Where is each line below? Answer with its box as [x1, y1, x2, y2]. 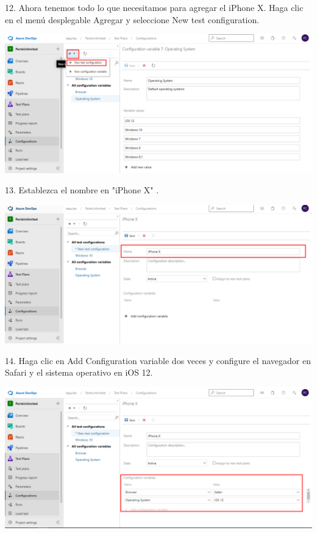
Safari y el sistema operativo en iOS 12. [5, 366, 153, 379]
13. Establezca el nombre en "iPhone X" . [5, 184, 159, 196]
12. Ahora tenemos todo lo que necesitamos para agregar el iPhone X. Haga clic [5, 1, 304, 13]
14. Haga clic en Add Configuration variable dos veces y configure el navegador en [5, 354, 311, 367]
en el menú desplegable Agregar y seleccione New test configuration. [5, 13, 260, 26]
